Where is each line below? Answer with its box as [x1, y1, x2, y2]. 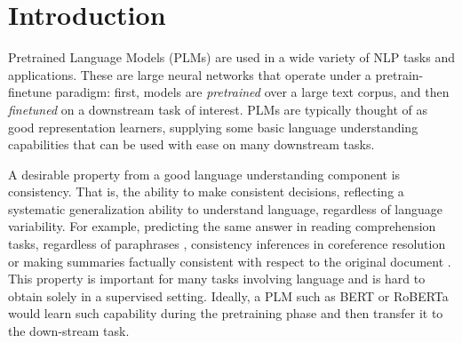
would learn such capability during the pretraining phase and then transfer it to [8, 304, 443, 323]
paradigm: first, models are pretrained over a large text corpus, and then [55, 83, 450, 101]
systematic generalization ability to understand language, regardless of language [8, 199, 443, 218]
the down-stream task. [8, 322, 130, 340]
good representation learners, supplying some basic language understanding [8, 117, 418, 136]
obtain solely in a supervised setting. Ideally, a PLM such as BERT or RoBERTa [8, 286, 449, 305]
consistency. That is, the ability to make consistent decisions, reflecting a [8, 182, 404, 201]
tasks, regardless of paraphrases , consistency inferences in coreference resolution [8, 235, 446, 253]
